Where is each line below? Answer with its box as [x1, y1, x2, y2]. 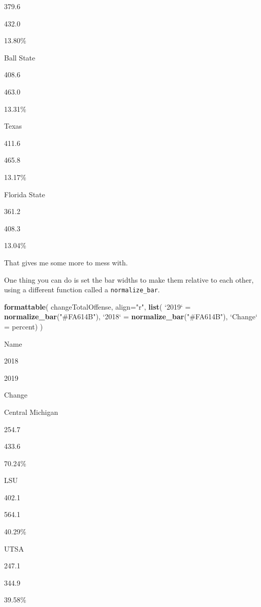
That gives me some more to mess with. [4, 257, 128, 267]
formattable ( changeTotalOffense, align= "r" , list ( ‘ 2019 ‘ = [4, 301, 191, 312]
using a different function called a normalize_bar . [4, 284, 160, 295]
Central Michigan [4, 406, 58, 417]
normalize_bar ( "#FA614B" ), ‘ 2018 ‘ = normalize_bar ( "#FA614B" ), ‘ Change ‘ [4, 311, 257, 322]
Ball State [4, 52, 36, 63]
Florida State [4, 189, 45, 199]
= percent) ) [4, 321, 43, 331]
